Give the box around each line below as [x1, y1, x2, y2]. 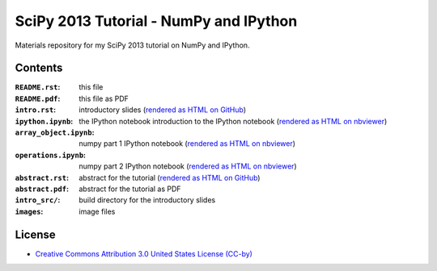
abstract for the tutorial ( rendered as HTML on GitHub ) [78, 173, 261, 182]
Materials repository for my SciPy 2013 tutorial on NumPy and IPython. [15, 40, 250, 50]
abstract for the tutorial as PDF [78, 184, 181, 194]
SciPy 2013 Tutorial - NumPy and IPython [15, 12, 298, 30]
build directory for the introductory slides [78, 195, 216, 205]
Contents [15, 61, 63, 75]
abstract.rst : [15, 173, 69, 182]
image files [78, 206, 116, 216]
